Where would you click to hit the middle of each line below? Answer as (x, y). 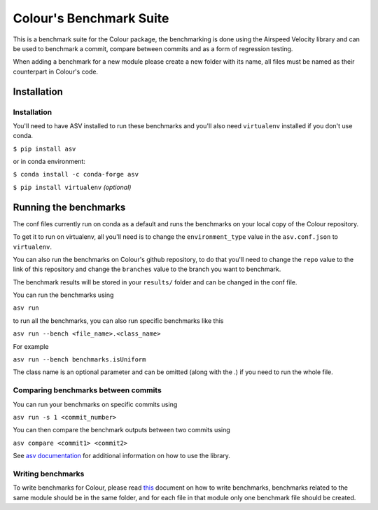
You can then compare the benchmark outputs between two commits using (121, 430)
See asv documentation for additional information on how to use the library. (122, 456)
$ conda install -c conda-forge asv (76, 174)
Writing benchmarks (49, 474)
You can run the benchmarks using (63, 295)
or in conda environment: (49, 162)
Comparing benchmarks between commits (87, 390)
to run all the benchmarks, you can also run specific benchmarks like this (118, 321)
